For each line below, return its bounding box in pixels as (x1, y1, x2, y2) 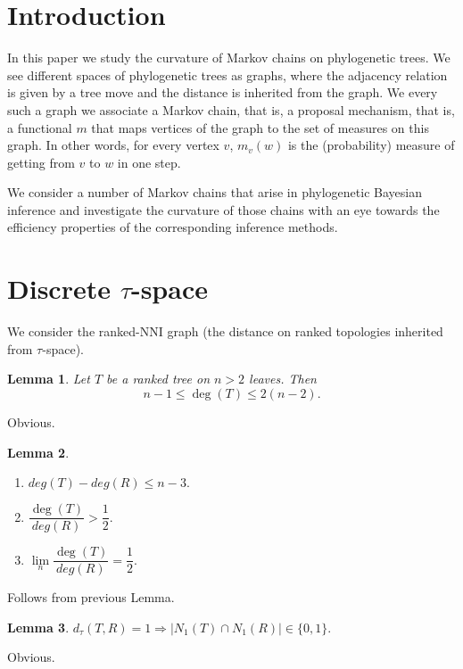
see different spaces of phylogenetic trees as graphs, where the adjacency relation (7, 65, 448, 84)
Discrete (7, 270, 111, 307)
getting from (7, 153, 75, 171)
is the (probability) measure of (287, 136, 455, 154)
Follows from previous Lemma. (7, 588, 175, 607)
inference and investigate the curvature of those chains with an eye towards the (7, 200, 440, 219)
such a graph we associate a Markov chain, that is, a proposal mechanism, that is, (7, 100, 455, 119)
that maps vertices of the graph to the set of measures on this (91, 118, 429, 136)
